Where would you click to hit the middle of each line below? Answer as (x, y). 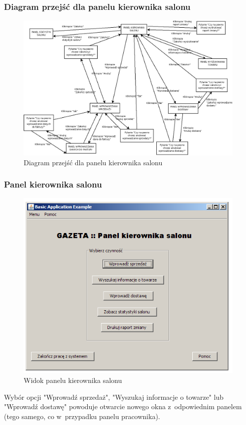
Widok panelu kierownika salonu (73, 380)
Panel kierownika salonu (53, 184)
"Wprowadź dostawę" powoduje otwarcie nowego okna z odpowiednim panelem (123, 406)
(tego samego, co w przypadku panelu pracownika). (82, 416)
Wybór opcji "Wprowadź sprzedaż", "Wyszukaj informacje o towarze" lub (114, 397)
